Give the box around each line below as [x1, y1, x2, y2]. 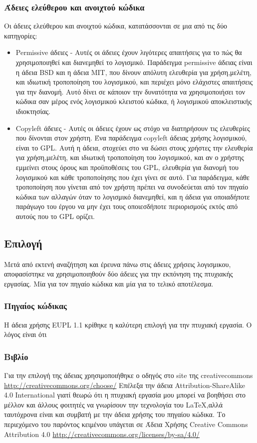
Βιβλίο [4, 350, 28, 362]
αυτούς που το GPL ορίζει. [15, 210, 95, 221]
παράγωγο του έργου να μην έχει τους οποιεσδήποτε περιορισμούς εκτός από [15, 201, 238, 211]
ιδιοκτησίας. [15, 105, 51, 116]
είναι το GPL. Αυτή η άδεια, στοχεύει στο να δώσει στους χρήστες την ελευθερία [15, 142, 253, 152]
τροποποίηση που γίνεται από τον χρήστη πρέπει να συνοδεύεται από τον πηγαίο [15, 181, 249, 192]
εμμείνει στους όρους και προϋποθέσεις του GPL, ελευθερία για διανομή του [15, 161, 239, 172]
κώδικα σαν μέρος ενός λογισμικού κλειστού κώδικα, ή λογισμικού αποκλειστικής [15, 96, 252, 106]
